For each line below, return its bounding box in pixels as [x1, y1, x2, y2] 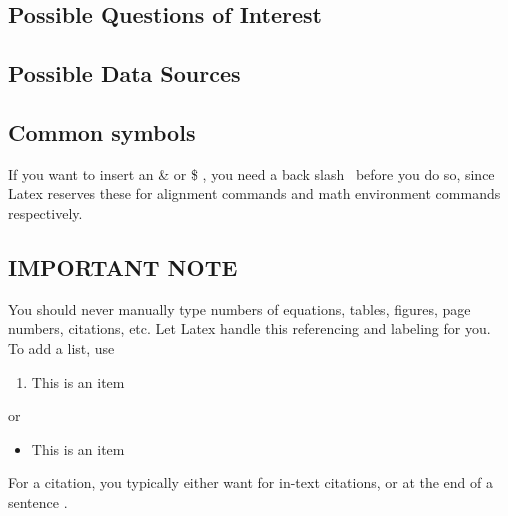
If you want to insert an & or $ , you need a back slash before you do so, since [8, 163, 495, 184]
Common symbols [8, 116, 196, 147]
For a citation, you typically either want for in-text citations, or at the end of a [8, 472, 494, 493]
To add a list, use [8, 337, 115, 358]
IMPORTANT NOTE [8, 251, 238, 282]
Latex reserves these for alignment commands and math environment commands [8, 183, 501, 204]
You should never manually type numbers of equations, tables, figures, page [8, 298, 471, 319]
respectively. [8, 202, 83, 223]
